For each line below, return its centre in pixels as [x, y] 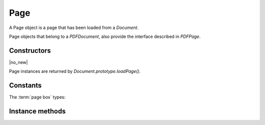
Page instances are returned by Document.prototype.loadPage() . [75, 71]
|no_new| [18, 62]
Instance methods [37, 111]
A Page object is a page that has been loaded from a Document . [74, 28]
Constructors [30, 50]
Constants [25, 85]
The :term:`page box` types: [37, 97]
